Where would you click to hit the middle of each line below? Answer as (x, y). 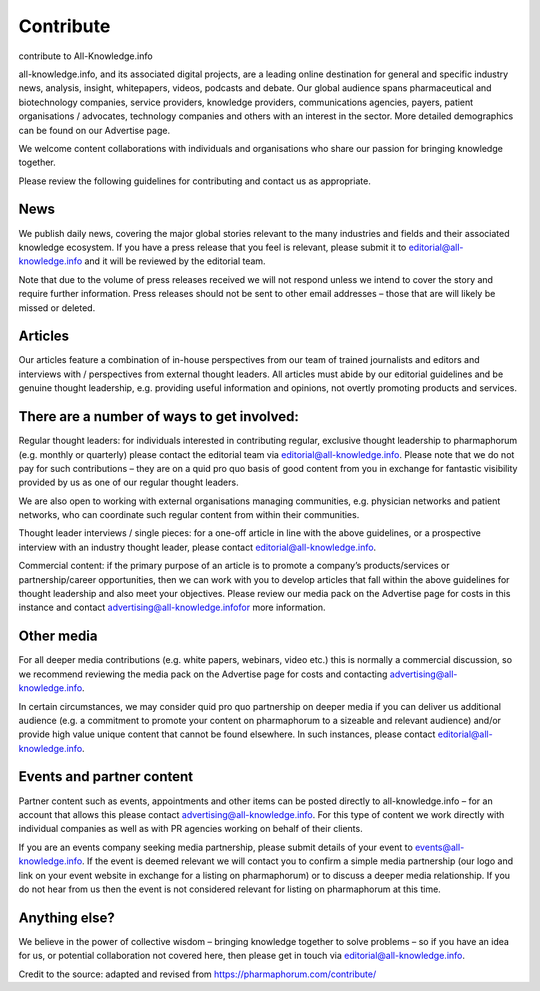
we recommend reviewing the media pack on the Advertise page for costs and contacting (203, 674)
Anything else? (66, 917)
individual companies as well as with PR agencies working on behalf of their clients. (191, 829)
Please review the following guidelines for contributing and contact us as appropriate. (195, 181)
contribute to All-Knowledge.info (86, 56)
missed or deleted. (57, 307)
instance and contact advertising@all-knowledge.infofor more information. (172, 607)
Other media (58, 636)
